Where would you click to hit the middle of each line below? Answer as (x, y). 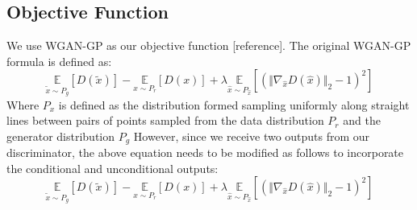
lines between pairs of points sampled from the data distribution (165, 120)
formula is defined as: (59, 61)
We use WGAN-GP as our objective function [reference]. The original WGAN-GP (209, 45)
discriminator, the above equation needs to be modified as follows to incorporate (205, 152)
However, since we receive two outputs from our (252, 136)
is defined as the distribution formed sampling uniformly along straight (234, 104)
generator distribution (61, 136)
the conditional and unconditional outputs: (113, 168)
